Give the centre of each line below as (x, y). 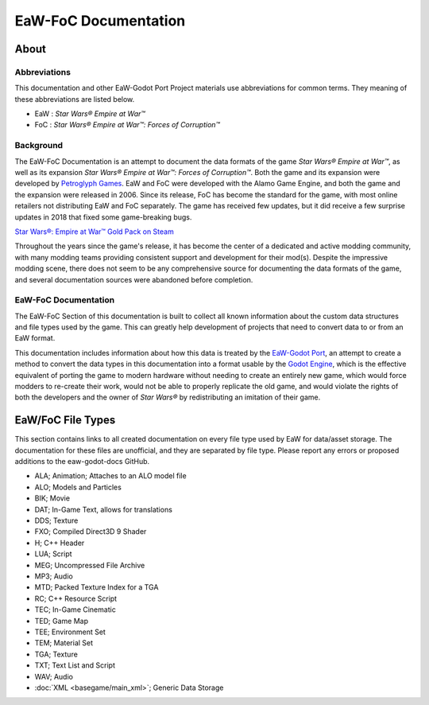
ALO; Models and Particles (78, 487)
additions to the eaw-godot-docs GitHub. (82, 462)
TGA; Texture (56, 654)
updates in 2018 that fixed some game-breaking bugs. (103, 217)
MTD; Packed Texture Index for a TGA (97, 587)
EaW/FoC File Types (65, 421)
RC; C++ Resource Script (76, 598)
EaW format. (35, 338)
